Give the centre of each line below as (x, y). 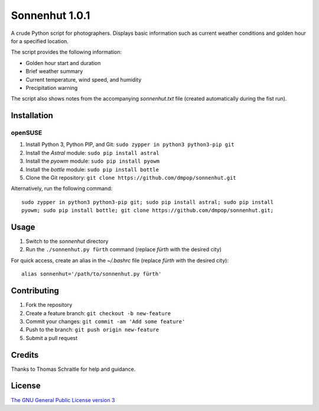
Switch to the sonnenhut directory (67, 241)
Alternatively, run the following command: (61, 189)
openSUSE (27, 133)
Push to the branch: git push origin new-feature (92, 330)
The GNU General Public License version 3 (63, 400)
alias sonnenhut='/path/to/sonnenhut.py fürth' (92, 274)
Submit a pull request (52, 338)
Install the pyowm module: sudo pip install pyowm (92, 161)
